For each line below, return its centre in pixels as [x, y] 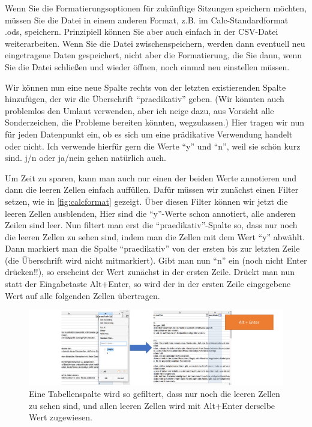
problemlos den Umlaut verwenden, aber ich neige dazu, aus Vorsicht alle [139, 110]
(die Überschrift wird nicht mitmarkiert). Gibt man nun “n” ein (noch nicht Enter [156, 260]
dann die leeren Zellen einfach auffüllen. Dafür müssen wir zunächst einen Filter [152, 189]
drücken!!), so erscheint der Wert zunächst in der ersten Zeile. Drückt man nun [150, 272]
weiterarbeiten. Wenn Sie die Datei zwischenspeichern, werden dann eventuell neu [155, 43]
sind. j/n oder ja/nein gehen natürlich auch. [85, 158]
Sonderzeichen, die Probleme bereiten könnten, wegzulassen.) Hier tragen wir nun [155, 122]
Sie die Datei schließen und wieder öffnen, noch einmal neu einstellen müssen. [147, 66]
